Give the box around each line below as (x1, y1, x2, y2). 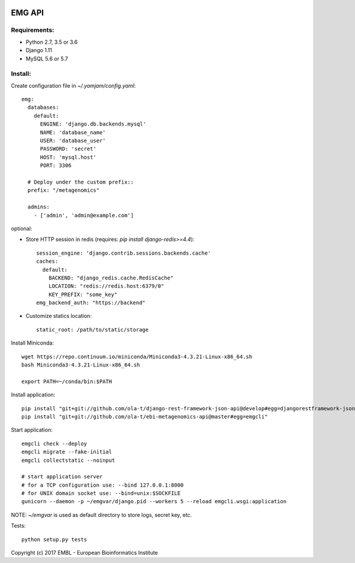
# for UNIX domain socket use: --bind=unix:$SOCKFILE (21, 490, 180, 497)
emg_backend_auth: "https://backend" (36, 300, 146, 306)
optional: (11, 225, 33, 232)
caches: (36, 258, 59, 265)
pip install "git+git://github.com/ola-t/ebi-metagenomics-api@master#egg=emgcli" (21, 413, 268, 420)
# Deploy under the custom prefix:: (27, 178, 134, 185)
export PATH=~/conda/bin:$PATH (21, 378, 112, 385)
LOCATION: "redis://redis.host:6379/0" (48, 283, 164, 289)
